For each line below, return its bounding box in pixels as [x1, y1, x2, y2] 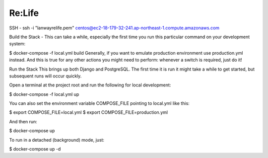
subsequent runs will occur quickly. [9, 73, 82, 79]
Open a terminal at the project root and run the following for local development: [9, 82, 171, 88]
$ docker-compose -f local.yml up [9, 91, 79, 97]
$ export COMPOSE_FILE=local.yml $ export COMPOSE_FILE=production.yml [9, 109, 168, 115]
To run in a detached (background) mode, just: [9, 137, 104, 143]
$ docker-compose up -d [9, 146, 61, 152]
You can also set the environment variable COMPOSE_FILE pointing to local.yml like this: [9, 100, 190, 106]
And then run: [9, 118, 37, 124]
